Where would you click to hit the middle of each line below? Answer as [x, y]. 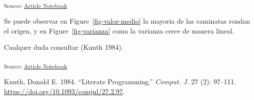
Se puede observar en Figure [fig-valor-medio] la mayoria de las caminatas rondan [127, 21]
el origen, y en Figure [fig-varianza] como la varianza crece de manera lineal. [119, 30]
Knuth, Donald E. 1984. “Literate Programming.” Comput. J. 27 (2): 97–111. [120, 82]
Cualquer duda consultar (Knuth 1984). [64, 47]
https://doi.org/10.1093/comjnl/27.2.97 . [64, 91]
